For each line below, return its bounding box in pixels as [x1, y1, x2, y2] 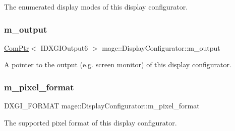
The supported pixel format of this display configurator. [4, 117, 177, 127]
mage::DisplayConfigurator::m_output [102, 42, 220, 53]
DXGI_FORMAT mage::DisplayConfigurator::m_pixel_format [4, 100, 200, 111]
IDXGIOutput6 [40, 42, 88, 53]
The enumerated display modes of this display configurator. [4, 2, 188, 12]
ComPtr [4, 42, 29, 53]
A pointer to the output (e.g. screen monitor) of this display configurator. [4, 59, 231, 70]
